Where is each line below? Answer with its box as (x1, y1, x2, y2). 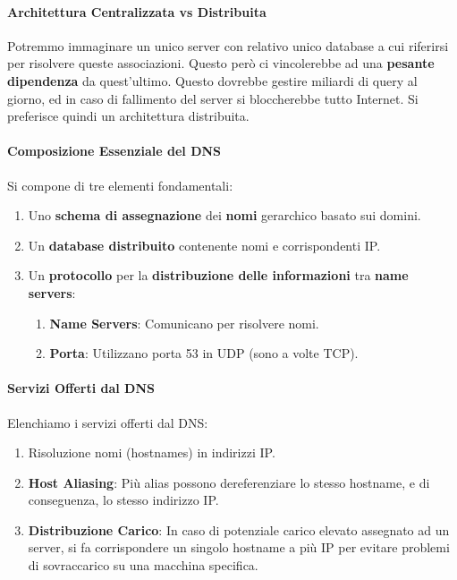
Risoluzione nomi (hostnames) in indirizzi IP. (28, 443, 275, 462)
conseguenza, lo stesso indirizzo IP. (28, 490, 219, 509)
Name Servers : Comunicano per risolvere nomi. (49, 313, 319, 332)
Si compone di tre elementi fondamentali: (7, 175, 233, 194)
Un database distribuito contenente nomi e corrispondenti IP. (28, 235, 381, 254)
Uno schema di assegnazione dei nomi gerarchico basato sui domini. (28, 206, 421, 225)
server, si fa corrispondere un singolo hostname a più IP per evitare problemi (28, 538, 450, 557)
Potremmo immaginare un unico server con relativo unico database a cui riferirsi (7, 36, 449, 55)
